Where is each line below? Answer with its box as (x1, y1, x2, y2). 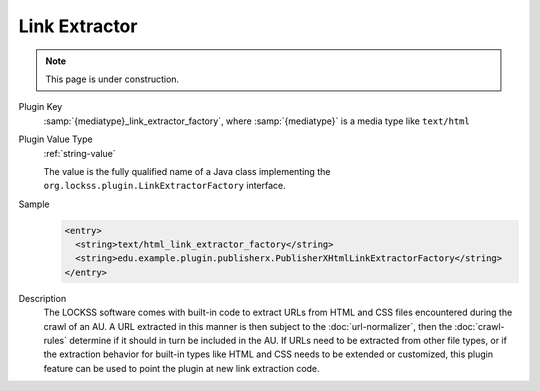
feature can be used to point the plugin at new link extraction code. (43, 362, 320, 374)
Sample (18, 198, 50, 210)
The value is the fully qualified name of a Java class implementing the (43, 165, 331, 177)
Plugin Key (18, 101, 63, 113)
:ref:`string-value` (43, 147, 117, 159)
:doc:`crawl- (454, 320, 505, 332)
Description (18, 292, 67, 304)
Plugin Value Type (18, 133, 94, 145)
